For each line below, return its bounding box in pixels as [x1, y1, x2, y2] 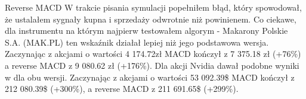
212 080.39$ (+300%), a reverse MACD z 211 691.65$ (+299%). [5, 82, 239, 95]
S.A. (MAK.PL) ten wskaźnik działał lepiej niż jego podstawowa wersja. [5, 36, 269, 48]
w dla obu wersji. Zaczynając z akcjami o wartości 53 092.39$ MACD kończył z [5, 71, 295, 83]
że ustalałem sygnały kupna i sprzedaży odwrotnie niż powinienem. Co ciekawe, [5, 12, 296, 25]
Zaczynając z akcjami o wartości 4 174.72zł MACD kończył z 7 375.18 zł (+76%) [5, 47, 301, 60]
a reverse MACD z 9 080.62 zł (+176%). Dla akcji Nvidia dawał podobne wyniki [5, 59, 299, 71]
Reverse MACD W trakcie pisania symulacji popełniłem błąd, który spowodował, [5, 1, 302, 13]
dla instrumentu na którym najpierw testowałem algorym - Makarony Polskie [5, 24, 288, 37]
